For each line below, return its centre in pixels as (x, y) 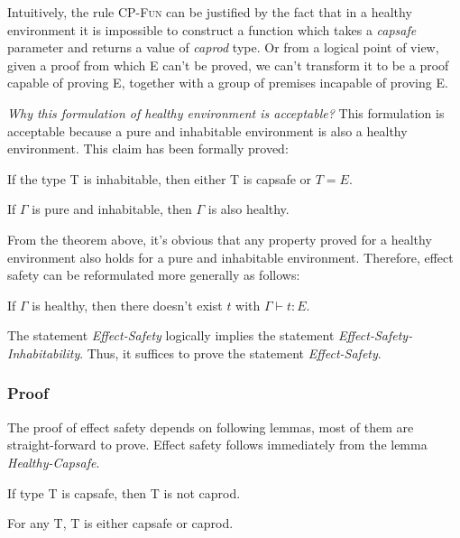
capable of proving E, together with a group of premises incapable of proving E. (228, 83)
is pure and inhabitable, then (112, 209)
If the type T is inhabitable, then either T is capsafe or (160, 178)
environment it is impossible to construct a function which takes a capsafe (212, 29)
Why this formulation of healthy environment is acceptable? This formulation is (226, 112)
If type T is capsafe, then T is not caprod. (124, 492)
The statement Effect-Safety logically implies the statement (171, 335)
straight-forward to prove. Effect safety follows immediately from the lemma (217, 445)
